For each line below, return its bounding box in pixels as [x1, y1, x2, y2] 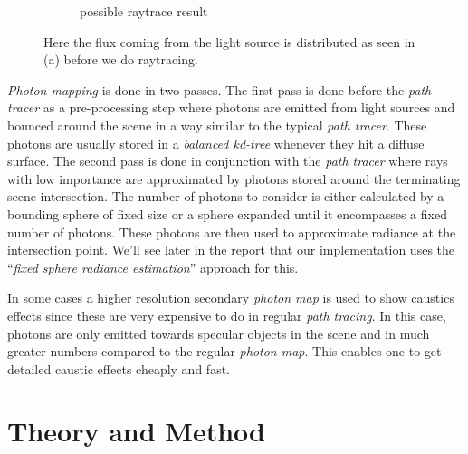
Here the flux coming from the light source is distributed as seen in [43, 32, 415, 51]
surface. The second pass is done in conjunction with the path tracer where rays [7, 151, 448, 170]
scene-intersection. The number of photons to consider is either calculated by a [7, 187, 444, 206]
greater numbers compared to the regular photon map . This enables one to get [7, 342, 442, 361]
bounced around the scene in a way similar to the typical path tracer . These [7, 115, 427, 134]
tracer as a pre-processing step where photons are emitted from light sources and [7, 98, 455, 117]
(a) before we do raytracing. [43, 50, 198, 69]
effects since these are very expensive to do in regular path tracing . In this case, [7, 305, 446, 324]
